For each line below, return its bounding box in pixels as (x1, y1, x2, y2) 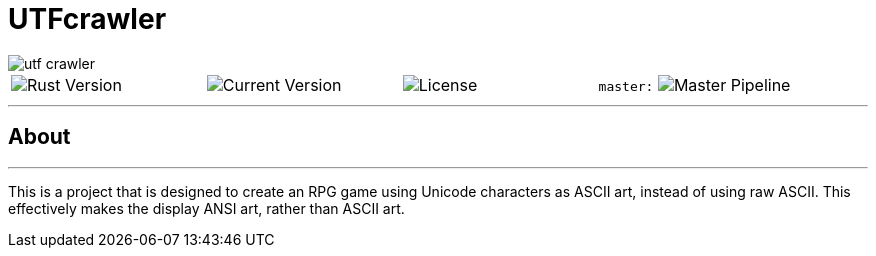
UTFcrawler (8, 2, 167, 36)
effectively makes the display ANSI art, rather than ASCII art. (8, 199, 405, 217)
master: (598, 78, 654, 94)
